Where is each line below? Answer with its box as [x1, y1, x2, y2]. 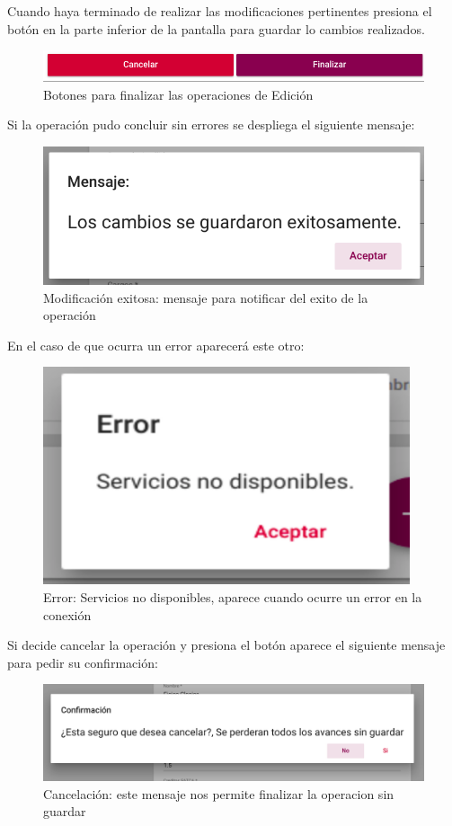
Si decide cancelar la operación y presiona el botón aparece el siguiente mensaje [7, 635, 446, 654]
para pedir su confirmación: [7, 653, 158, 671]
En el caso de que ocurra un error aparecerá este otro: [7, 335, 305, 354]
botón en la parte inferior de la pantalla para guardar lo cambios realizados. [7, 19, 425, 38]
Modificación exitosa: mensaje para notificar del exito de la [43, 288, 368, 306]
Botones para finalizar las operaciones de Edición [43, 84, 314, 103]
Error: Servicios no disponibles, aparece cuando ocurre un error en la [43, 587, 422, 606]
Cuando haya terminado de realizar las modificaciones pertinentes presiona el [7, 2, 432, 20]
